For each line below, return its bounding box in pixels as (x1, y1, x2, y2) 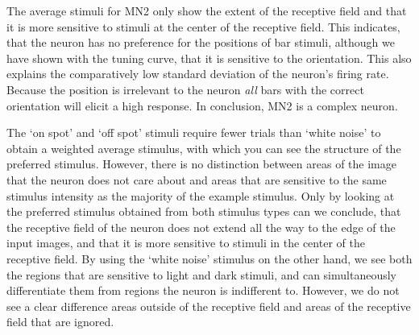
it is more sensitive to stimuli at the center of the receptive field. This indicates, (6, 18, 400, 35)
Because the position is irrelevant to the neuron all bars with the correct (6, 81, 364, 97)
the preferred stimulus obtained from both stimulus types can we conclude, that (6, 203, 401, 220)
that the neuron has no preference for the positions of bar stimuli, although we (6, 34, 395, 51)
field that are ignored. (6, 313, 114, 330)
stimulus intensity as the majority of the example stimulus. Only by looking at (6, 187, 395, 204)
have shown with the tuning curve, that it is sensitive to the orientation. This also (6, 49, 412, 66)
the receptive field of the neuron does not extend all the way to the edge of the (6, 218, 396, 235)
